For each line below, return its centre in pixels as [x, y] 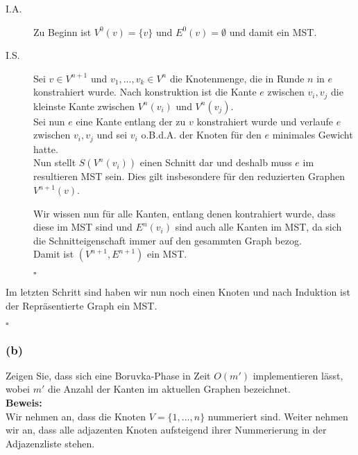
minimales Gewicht [313, 135]
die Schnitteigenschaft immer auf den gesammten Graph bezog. [168, 240]
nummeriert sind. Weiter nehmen [278, 416]
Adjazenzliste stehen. [50, 443]
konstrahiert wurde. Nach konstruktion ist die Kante [145, 92]
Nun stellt [55, 162]
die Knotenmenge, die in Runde [237, 78]
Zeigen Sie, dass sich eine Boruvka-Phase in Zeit [108, 375]
